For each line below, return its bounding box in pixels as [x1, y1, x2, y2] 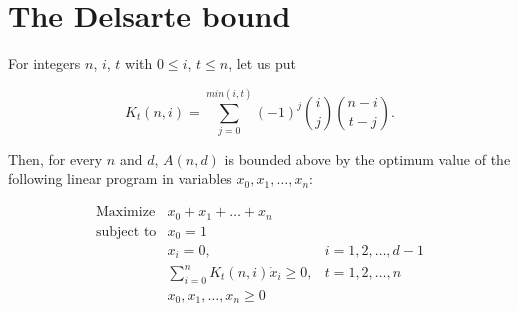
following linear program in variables [8, 168, 232, 189]
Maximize [96, 205, 156, 220]
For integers [8, 53, 81, 74]
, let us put [228, 53, 296, 74]
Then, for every [8, 148, 103, 169]
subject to [96, 224, 157, 239]
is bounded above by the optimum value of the [224, 148, 511, 169]
